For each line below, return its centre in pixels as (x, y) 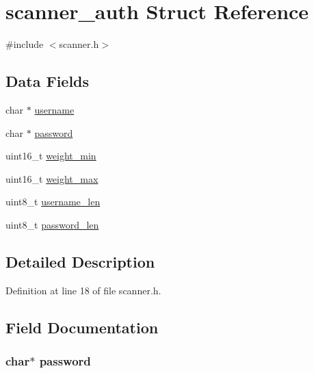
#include (25, 44)
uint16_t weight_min (51, 156)
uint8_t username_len (53, 202)
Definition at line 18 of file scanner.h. (83, 290)
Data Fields (48, 81)
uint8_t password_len (52, 224)
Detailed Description (80, 261)
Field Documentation (82, 327)
